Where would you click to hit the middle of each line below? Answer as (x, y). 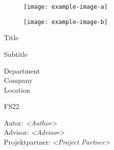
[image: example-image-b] (66, 22)
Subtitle (16, 54)
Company (18, 80)
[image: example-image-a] (66, 7)
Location (17, 89)
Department (22, 70)
